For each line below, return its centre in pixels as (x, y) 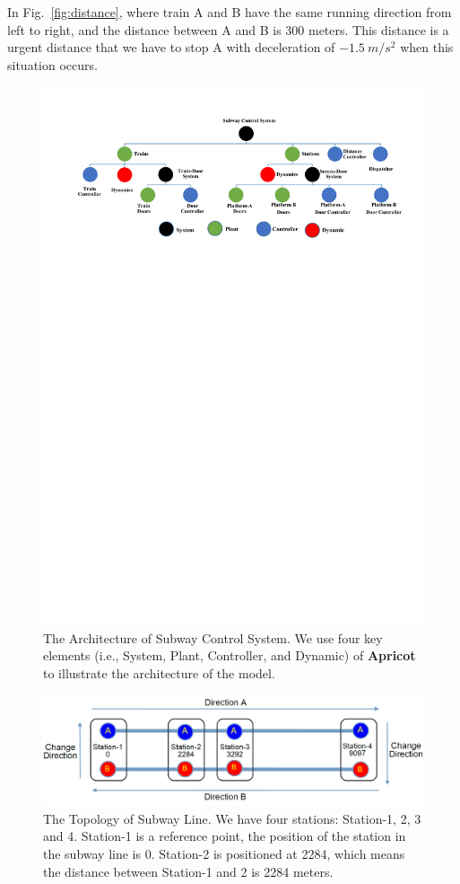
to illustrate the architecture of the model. (159, 672)
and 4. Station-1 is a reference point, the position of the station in (225, 836)
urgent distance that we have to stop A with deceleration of (171, 47)
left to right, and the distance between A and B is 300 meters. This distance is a (228, 29)
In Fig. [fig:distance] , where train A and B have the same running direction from (230, 12)
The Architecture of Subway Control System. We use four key (213, 637)
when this (427, 47)
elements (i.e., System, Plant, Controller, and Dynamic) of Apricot (230, 655)
